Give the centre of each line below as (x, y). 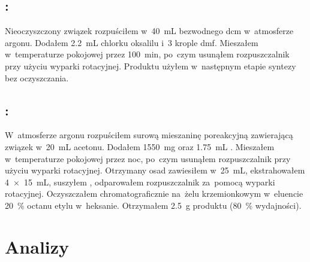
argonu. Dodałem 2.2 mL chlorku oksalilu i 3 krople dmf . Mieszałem (132, 42)
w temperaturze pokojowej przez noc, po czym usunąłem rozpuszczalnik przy (148, 158)
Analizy (37, 246)
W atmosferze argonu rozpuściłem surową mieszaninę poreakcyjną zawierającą (149, 135)
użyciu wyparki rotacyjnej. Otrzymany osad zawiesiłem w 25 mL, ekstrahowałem (155, 170)
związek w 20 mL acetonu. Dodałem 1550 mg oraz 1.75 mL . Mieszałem (140, 146)
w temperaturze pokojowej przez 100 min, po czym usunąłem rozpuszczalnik (147, 54)
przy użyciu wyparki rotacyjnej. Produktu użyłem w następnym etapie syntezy (151, 65)
